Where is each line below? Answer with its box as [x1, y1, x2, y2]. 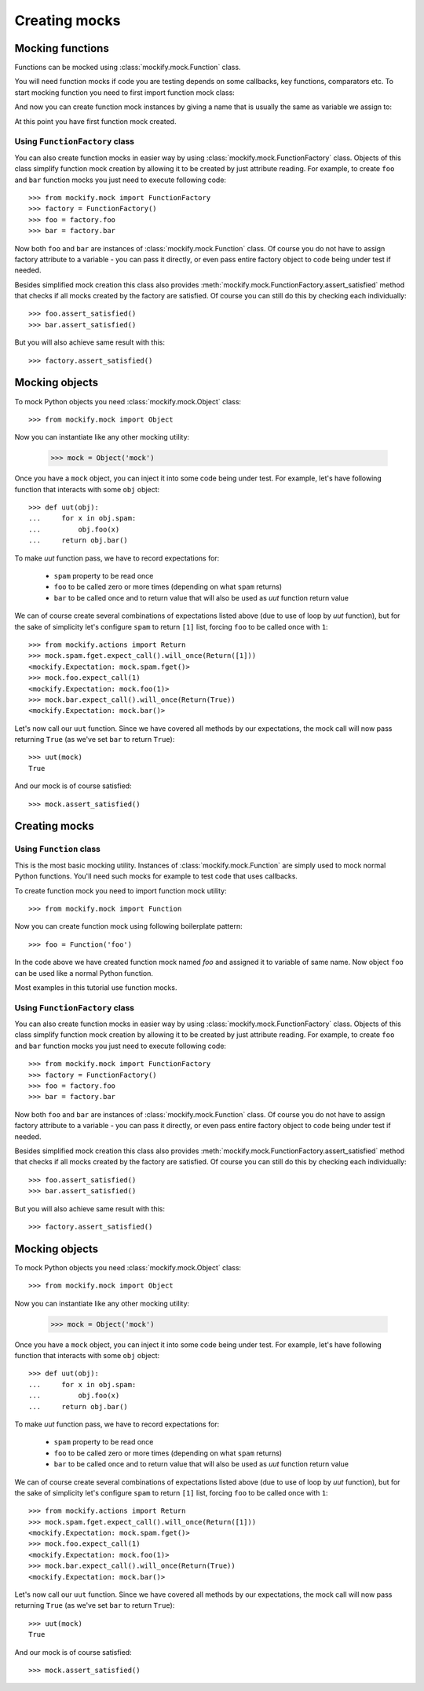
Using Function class [14, 844, 101, 855]
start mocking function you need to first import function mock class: [14, 87, 235, 97]
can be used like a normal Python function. [14, 968, 153, 977]
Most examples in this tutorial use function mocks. [14, 982, 177, 992]
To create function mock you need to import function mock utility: [14, 886, 227, 895]
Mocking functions [14, 42, 109, 55]
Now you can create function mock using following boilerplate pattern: [14, 922, 243, 931]
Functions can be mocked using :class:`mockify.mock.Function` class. [14, 63, 241, 72]
